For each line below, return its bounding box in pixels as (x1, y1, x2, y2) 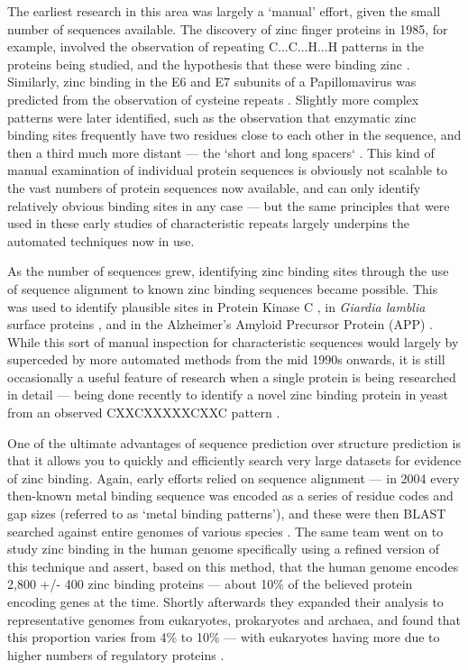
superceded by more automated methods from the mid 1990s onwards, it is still (7, 350, 445, 369)
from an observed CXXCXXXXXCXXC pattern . (7, 403, 280, 422)
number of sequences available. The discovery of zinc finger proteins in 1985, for (7, 19, 448, 38)
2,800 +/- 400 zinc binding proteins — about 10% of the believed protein (7, 574, 413, 593)
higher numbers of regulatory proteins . (7, 645, 225, 664)
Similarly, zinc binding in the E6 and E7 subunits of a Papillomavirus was (7, 72, 417, 91)
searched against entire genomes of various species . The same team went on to (7, 521, 444, 540)
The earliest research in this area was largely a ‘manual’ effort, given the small (7, 2, 441, 20)
